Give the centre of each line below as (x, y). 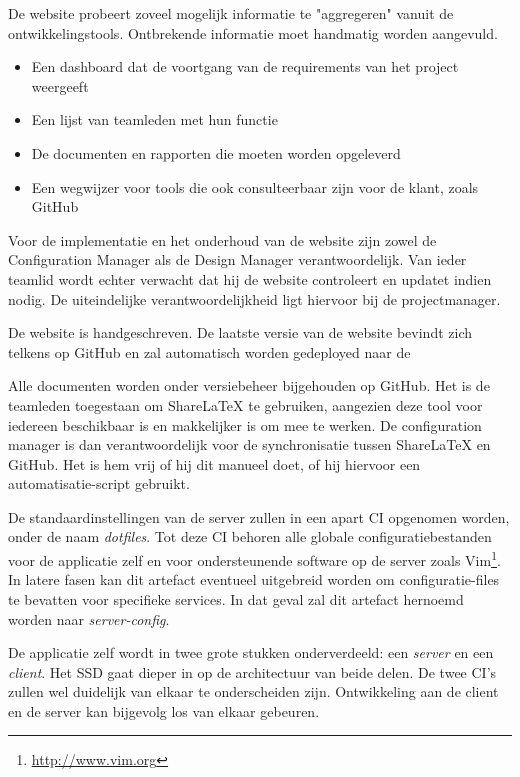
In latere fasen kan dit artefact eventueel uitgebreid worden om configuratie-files (254, 579)
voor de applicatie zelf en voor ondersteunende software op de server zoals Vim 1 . (254, 558)
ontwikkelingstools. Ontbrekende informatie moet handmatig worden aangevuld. (253, 32)
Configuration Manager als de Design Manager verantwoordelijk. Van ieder (237, 259)
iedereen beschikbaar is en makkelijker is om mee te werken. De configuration (245, 424)
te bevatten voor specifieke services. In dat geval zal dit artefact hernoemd (236, 598)
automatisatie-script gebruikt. (99, 483)
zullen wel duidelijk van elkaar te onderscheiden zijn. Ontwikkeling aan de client (253, 691)
